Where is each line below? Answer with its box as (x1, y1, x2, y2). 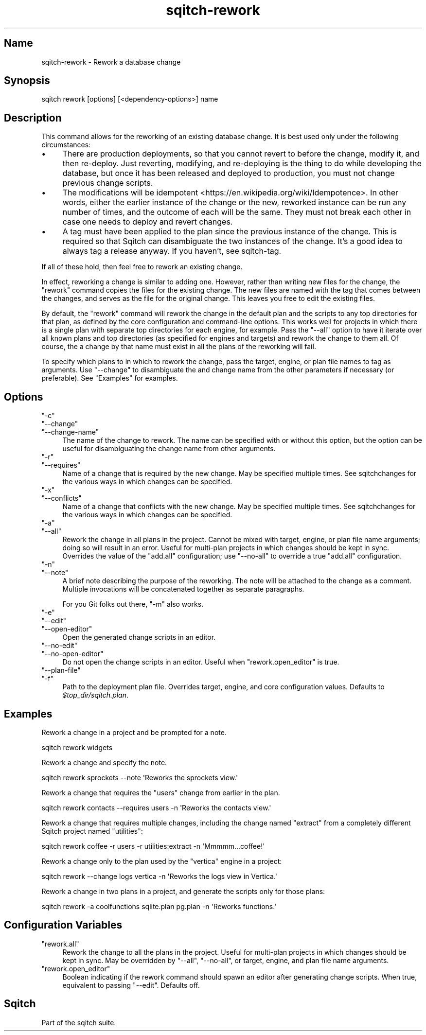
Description (4, 111, 62, 124)
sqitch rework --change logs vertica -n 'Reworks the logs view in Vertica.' (41, 872, 278, 880)
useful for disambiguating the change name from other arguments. (62, 444, 276, 453)
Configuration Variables (4, 919, 123, 931)
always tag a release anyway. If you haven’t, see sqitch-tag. (62, 246, 282, 256)
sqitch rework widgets (41, 743, 113, 752)
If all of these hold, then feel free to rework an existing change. (41, 263, 243, 271)
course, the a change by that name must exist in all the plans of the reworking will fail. (41, 342, 316, 351)
